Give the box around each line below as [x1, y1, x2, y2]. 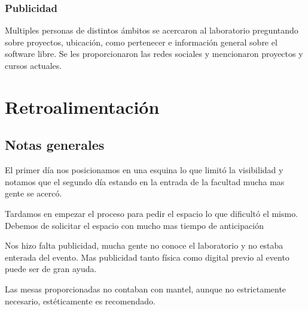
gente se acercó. [5, 187, 62, 200]
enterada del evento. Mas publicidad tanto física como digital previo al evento [5, 250, 289, 263]
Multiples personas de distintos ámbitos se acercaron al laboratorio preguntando [5, 24, 298, 37]
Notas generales [5, 135, 105, 154]
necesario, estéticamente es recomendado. [5, 294, 155, 307]
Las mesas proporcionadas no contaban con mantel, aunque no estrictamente [5, 282, 286, 295]
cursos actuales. [5, 59, 62, 71]
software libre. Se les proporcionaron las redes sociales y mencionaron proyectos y [5, 47, 303, 60]
